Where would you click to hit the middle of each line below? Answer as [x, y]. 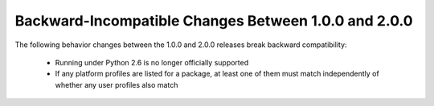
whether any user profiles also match [117, 84]
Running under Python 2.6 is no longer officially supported [152, 62]
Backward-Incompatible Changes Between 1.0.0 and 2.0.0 [214, 21]
